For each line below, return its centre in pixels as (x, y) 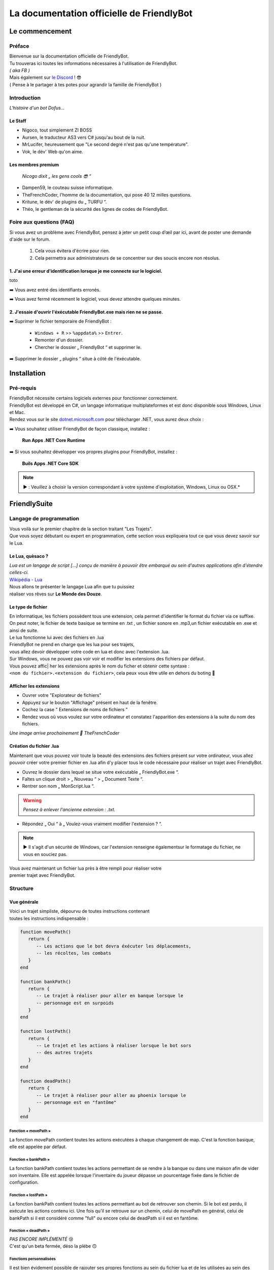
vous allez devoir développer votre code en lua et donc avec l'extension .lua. (90, 652)
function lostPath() (45, 1031)
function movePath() (45, 932)
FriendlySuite (31, 504)
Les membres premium (34, 165)
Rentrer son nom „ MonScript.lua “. (58, 786)
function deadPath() (45, 1081)
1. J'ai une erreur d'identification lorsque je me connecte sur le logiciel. (86, 271)
